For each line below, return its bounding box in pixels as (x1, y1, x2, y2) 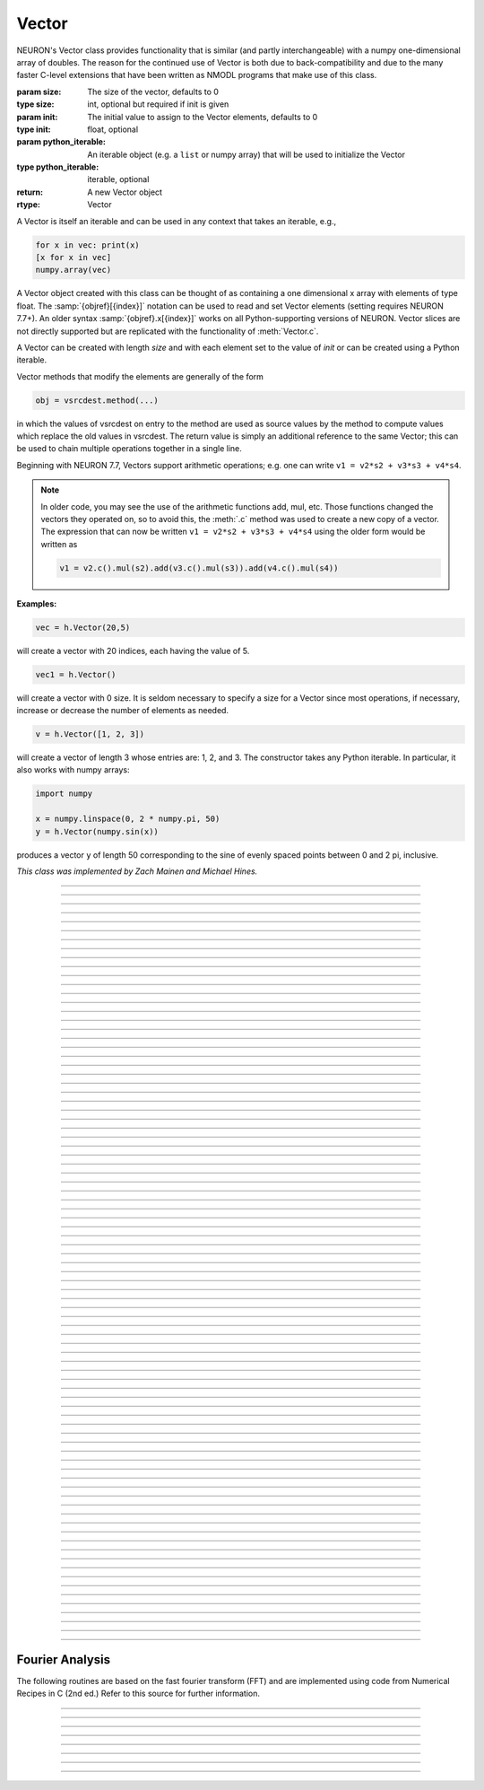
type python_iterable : (16, 162, 99, 172)
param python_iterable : (16, 136, 107, 147)
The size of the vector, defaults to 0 (87, 86, 220, 97)
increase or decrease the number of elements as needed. (16, 705, 229, 716)
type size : (16, 99, 55, 109)
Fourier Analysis (16, 1652, 111, 1667)
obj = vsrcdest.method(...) (35, 395, 159, 406)
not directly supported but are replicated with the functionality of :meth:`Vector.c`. (16, 326, 319, 336)
